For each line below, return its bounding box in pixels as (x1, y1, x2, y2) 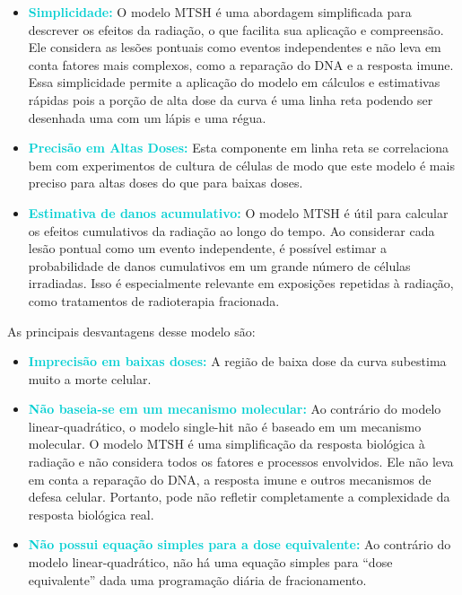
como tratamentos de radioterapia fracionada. (28, 291, 280, 310)
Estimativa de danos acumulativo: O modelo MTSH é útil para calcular (28, 203, 449, 222)
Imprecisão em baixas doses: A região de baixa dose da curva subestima (28, 352, 447, 371)
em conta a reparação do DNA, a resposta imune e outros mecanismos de (28, 469, 431, 488)
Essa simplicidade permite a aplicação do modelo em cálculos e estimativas (28, 73, 440, 92)
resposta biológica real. (28, 504, 154, 523)
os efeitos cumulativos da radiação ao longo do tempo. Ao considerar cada (28, 221, 435, 240)
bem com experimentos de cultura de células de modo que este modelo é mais (28, 155, 455, 174)
